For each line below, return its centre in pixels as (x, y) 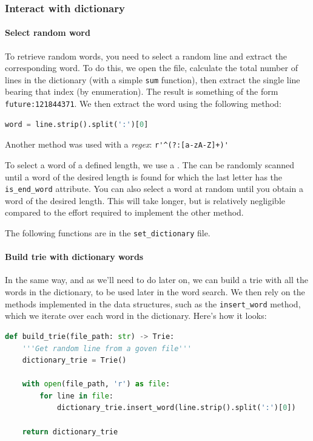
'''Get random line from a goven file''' (107, 348)
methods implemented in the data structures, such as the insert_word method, (153, 303)
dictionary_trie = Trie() (74, 361)
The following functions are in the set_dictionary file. (108, 233)
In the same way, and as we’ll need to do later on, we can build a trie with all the (156, 280)
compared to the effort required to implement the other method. (124, 212)
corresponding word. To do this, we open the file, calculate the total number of (151, 68)
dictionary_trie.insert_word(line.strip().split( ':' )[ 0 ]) (176, 408)
